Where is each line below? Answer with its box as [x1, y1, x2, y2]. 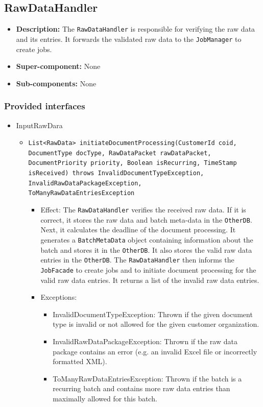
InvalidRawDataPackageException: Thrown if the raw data [53, 336, 237, 346]
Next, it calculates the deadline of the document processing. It [40, 224, 236, 235]
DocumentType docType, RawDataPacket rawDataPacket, [28, 149, 211, 157]
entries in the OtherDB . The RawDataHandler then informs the [40, 254, 234, 265]
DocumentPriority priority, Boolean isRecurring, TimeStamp [28, 159, 237, 167]
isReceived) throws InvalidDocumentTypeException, [28, 170, 204, 177]
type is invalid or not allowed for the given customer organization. [53, 319, 259, 329]
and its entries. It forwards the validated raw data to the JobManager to [16, 33, 242, 44]
